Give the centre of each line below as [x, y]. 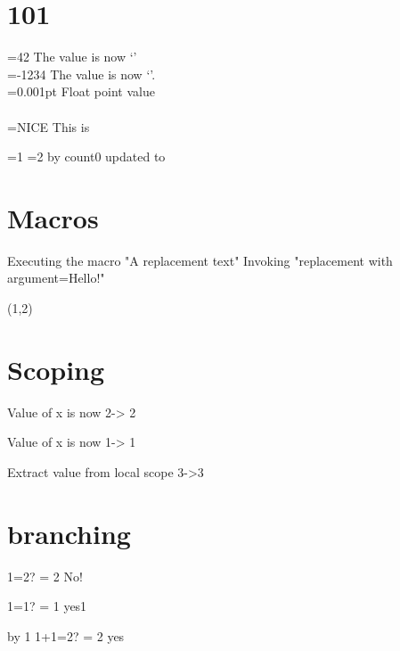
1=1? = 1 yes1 [47, 606]
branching [69, 533]
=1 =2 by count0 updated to [86, 157]
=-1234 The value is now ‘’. [82, 74]
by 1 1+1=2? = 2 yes [66, 635]
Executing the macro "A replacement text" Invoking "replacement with [200, 260]
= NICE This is [49, 126]
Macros [53, 217]
